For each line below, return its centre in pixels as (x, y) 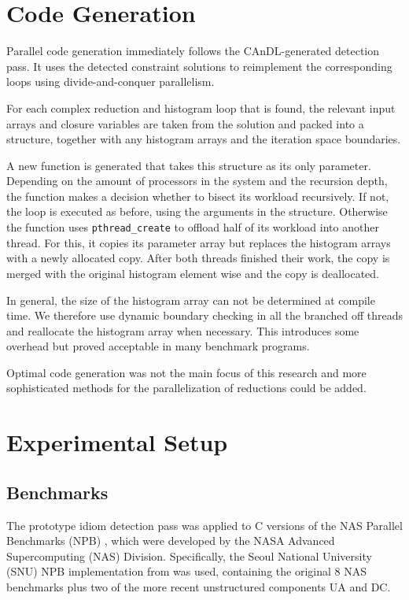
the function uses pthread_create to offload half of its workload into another (193, 227)
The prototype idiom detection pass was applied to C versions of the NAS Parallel (204, 525)
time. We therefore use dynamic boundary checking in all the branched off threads (204, 315)
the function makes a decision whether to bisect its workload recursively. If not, (198, 196)
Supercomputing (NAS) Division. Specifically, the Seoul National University (189, 556)
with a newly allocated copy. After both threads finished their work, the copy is (198, 258)
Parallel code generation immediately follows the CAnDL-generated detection (193, 51)
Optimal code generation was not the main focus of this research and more (186, 372)
